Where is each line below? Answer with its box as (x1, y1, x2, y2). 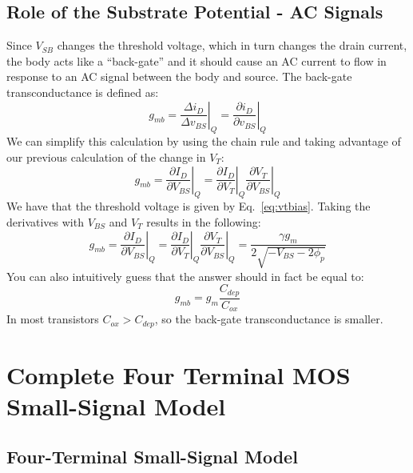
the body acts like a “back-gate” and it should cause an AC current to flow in (6, 52, 387, 69)
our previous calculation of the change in (6, 148, 206, 165)
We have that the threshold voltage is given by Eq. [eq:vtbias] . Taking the (6, 198, 371, 214)
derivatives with (6, 213, 84, 230)
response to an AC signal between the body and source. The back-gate (6, 68, 352, 85)
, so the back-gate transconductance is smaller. (154, 311, 383, 327)
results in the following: (146, 213, 261, 230)
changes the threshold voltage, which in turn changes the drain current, (57, 37, 407, 54)
